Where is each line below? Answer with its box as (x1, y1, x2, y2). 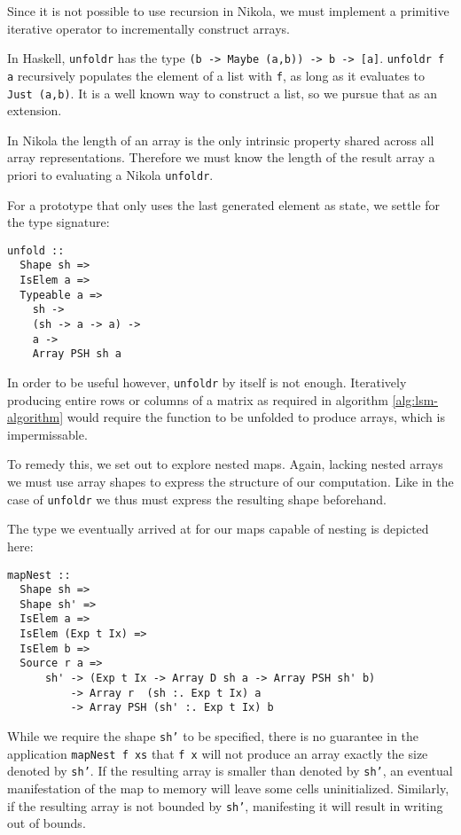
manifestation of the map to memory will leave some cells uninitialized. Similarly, (7, 779, 449, 798)
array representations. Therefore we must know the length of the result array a (7, 148, 435, 167)
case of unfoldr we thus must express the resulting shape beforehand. (7, 489, 387, 508)
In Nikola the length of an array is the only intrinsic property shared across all (7, 130, 434, 149)
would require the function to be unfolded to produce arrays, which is (66, 408, 445, 426)
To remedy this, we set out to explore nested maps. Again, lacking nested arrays (7, 455, 443, 473)
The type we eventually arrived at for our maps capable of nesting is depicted (7, 519, 429, 538)
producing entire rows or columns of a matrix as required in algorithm (7, 390, 388, 409)
